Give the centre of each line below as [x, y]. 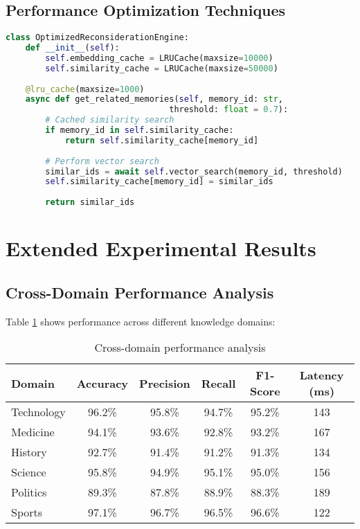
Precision [165, 383]
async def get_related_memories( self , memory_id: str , [154, 99]
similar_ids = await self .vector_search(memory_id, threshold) [194, 171]
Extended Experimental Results [161, 248]
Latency [322, 375]
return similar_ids [90, 203]
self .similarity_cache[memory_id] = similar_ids [159, 182]
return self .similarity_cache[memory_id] [162, 140]
